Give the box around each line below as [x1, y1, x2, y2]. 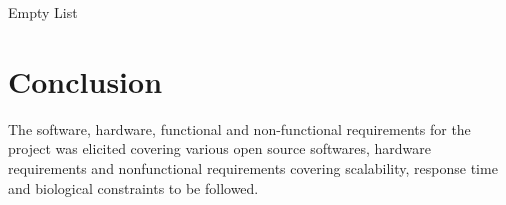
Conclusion [8, 60, 163, 101]
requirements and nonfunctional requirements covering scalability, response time [8, 157, 498, 178]
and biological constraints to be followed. [8, 177, 259, 198]
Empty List [8, 2, 78, 22]
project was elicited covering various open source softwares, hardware [8, 138, 431, 159]
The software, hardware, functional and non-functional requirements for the [8, 118, 471, 139]
